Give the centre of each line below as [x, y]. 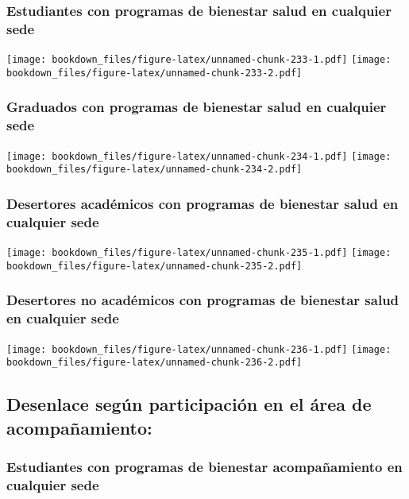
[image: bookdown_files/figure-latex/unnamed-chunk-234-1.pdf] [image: [199, 156]
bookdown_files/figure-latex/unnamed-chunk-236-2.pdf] [154, 363]
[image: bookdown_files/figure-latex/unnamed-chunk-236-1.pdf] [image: [199, 349]
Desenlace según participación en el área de [189, 404]
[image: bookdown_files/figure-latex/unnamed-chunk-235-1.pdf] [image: [199, 253]
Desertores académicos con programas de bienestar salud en [203, 203]
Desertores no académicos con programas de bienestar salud [203, 300]
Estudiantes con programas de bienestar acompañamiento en [204, 466]
